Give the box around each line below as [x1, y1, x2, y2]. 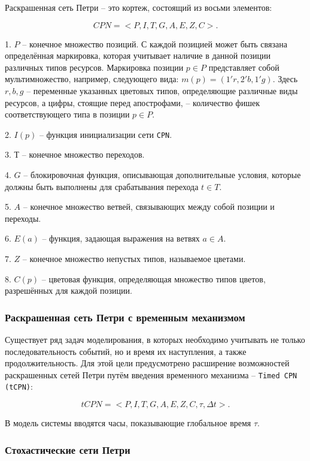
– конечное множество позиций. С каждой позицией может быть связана [22, 37, 287, 50]
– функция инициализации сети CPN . [39, 128, 172, 140]
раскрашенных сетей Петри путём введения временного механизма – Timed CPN [5, 368, 297, 381]
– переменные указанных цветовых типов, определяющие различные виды [26, 84, 298, 97]
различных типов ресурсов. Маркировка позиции [5, 61, 184, 73]
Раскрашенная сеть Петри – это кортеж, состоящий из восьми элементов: [5, 1, 272, 13]
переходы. [5, 212, 41, 224]
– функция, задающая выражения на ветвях [42, 232, 200, 245]
